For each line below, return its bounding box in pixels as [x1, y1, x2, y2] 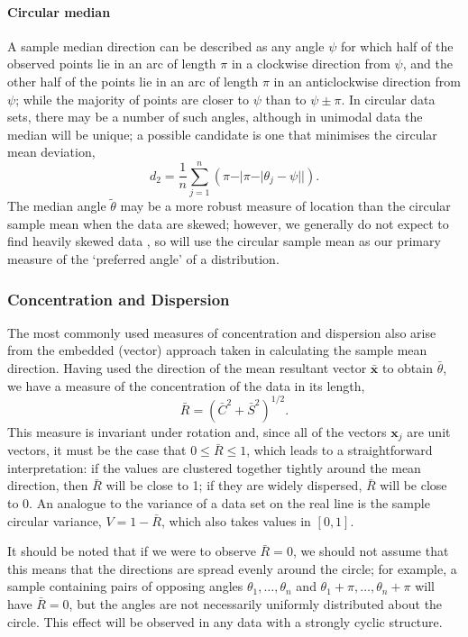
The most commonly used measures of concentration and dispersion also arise [7, 323, 436, 341]
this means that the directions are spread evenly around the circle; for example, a [7, 559, 457, 578]
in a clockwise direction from [231, 54, 390, 73]
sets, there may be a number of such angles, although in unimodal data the [7, 107, 423, 126]
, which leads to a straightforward [246, 441, 433, 460]
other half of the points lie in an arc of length [7, 71, 259, 90]
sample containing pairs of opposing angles [7, 577, 243, 596]
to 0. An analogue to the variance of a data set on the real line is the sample [7, 494, 430, 512]
